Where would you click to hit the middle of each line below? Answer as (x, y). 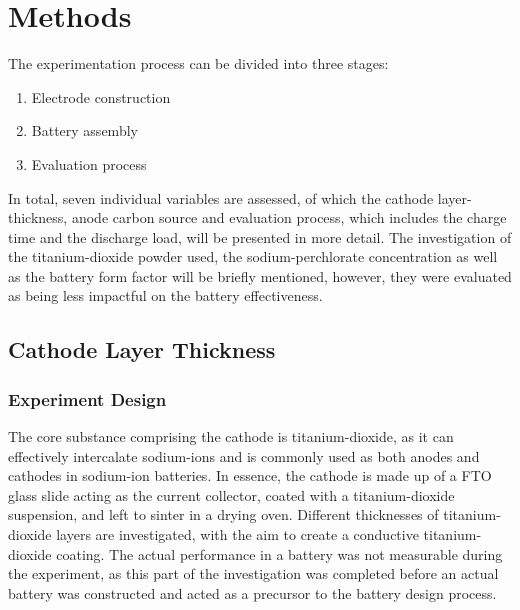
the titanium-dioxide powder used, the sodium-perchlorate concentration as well (253, 256)
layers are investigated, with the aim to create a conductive (237, 534)
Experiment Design (87, 398)
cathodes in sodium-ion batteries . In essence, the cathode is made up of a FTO (250, 475)
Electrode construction (101, 96)
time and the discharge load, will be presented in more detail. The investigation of (260, 236)
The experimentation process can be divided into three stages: (198, 63)
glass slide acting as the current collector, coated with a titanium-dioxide (231, 494)
